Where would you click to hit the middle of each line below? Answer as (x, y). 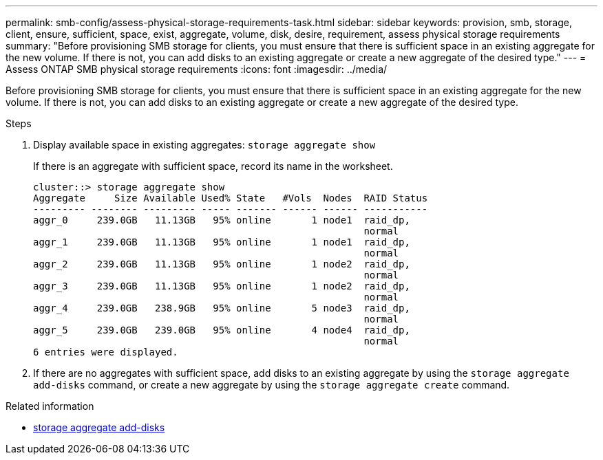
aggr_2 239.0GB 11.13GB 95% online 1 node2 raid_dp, (222, 264)
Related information (50, 406)
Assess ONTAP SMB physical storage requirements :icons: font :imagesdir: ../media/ (197, 69)
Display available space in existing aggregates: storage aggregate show (204, 145)
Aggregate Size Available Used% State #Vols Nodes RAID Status (231, 198)
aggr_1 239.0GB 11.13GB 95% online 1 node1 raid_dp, (222, 242)
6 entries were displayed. (106, 352)
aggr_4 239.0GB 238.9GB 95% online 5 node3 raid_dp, (222, 308)
